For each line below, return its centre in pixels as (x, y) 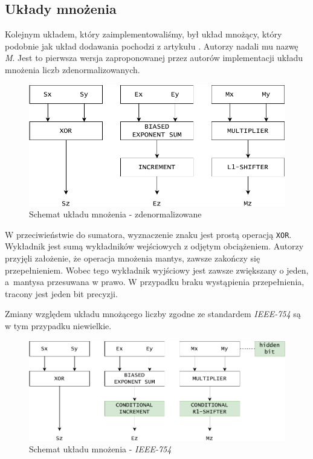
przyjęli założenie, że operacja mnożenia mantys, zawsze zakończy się (133, 258)
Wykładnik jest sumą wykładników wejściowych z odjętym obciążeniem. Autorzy (154, 246)
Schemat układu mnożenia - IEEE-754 (100, 448)
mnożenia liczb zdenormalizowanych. (73, 69)
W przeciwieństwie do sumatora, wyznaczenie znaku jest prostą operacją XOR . (148, 234)
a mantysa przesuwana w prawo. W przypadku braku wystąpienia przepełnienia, (155, 282)
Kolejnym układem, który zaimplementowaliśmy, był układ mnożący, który (144, 34)
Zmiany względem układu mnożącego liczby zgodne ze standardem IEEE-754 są (153, 314)
